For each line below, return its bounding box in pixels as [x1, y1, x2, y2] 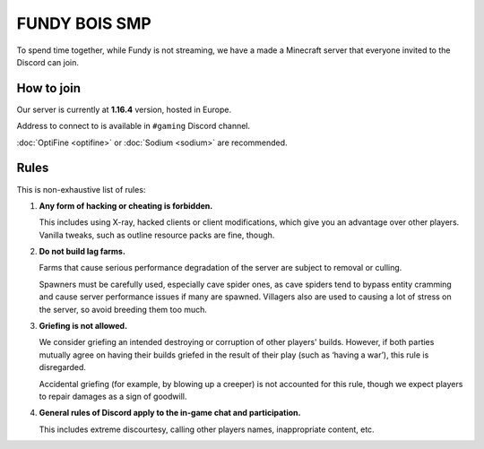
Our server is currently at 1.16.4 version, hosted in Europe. [16, 104, 232, 115]
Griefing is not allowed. [39, 321, 128, 332]
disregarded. [39, 362, 87, 373]
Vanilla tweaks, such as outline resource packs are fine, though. [39, 229, 275, 240]
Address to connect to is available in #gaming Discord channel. [16, 121, 251, 132]
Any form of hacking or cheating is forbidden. [39, 200, 213, 211]
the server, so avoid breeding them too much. [39, 304, 208, 315]
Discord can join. [16, 56, 80, 67]
